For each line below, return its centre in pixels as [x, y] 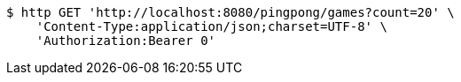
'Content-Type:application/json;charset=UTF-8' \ [211, 26]
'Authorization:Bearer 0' [126, 41]
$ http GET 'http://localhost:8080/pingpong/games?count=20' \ [230, 12]
